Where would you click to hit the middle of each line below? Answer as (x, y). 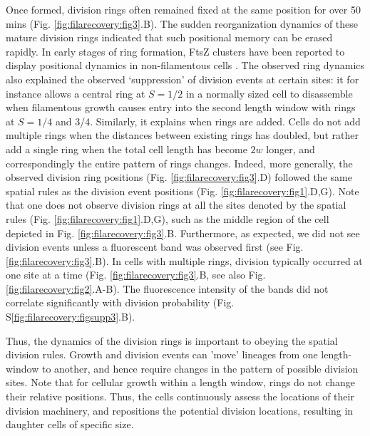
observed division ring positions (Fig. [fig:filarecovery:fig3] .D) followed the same (179, 177)
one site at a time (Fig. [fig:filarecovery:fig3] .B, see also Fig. (136, 275)
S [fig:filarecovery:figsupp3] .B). (71, 317)
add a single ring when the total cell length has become (127, 149)
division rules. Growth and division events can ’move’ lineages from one (162, 354)
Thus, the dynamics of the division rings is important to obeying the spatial (172, 340)
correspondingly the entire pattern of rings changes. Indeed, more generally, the (179, 163)
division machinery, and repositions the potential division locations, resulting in (180, 410)
